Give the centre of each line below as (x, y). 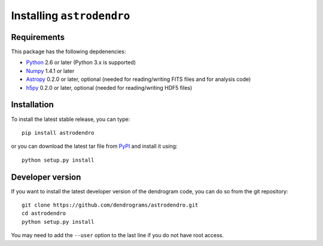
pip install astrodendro (58, 133)
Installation (32, 105)
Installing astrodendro (71, 16)
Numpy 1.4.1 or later (50, 71)
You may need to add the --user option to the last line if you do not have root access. (118, 235)
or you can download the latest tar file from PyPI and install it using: (94, 146)
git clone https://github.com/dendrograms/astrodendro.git (110, 205)
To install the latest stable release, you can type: (71, 119)
